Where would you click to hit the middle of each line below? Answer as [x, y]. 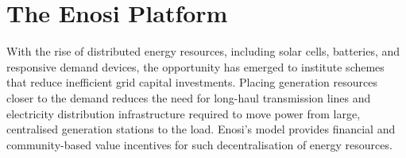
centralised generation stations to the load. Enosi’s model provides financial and [201, 129]
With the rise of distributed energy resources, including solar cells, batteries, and [203, 51]
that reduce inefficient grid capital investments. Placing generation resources [192, 82]
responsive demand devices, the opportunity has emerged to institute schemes [195, 66]
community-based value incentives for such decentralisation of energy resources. [199, 144]
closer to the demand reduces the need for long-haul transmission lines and [189, 97]
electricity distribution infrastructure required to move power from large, [184, 113]
